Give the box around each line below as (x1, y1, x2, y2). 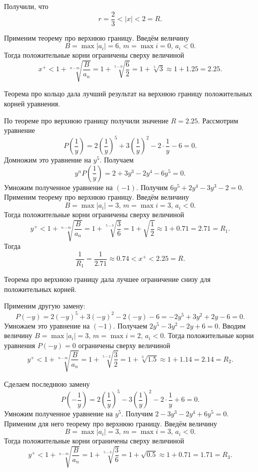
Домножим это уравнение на (4, 154, 91, 165)
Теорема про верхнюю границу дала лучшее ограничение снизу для (4, 274, 211, 284)
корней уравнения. (4, 98, 60, 108)
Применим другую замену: (4, 300, 86, 311)
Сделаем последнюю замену (4, 378, 90, 389)
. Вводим (218, 320, 246, 331)
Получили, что (4, 1, 49, 11)
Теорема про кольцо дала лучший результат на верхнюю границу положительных (4, 88, 252, 99)
